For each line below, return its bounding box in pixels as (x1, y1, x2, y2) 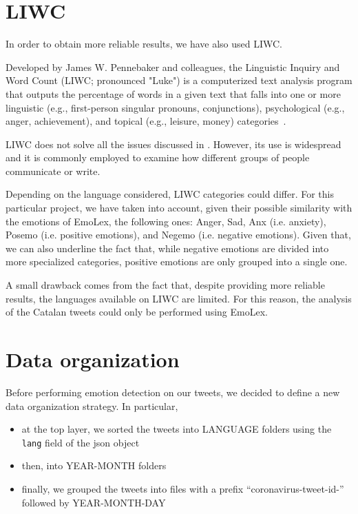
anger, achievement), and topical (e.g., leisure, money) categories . (6, 114, 286, 128)
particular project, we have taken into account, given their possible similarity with (6, 201, 352, 215)
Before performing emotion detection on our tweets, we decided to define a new (6, 384, 340, 399)
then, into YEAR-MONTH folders (21, 458, 167, 473)
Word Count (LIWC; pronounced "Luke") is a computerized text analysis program (6, 73, 352, 88)
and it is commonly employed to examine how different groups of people (6, 150, 310, 165)
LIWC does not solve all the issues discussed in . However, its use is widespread (6, 136, 341, 151)
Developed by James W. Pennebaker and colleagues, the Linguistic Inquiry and (6, 59, 340, 74)
